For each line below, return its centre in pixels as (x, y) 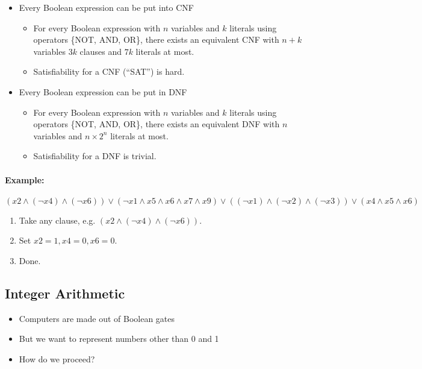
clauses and (101, 51)
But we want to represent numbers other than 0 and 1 (119, 339)
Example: (25, 179)
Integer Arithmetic (65, 293)
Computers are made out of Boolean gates (97, 318)
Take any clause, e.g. (57, 220)
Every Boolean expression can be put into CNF (106, 7)
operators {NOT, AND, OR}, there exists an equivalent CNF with (156, 39)
